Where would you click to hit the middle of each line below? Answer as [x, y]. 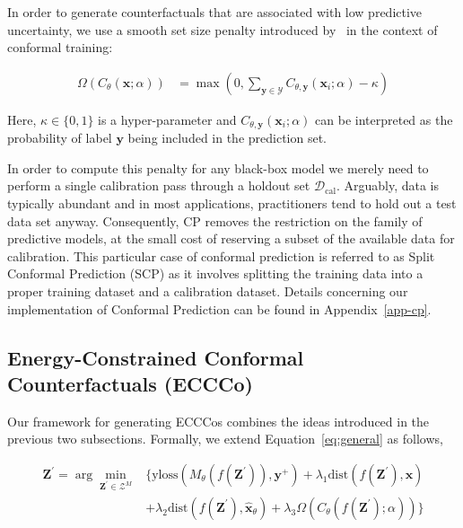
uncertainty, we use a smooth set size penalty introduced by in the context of [223, 29]
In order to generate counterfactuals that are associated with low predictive [215, 12]
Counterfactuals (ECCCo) [130, 383]
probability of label [60, 138]
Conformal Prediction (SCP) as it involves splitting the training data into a [215, 273]
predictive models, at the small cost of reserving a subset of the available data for [231, 238]
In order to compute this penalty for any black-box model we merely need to [218, 167]
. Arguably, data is [387, 185]
